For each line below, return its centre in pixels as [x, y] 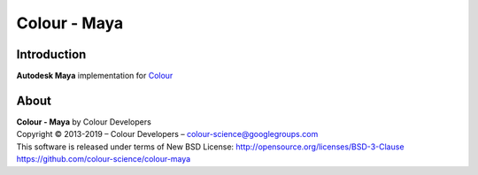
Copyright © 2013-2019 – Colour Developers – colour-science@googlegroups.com [167, 134]
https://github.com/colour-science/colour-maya [104, 159]
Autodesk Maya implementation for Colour [95, 76]
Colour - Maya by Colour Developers [84, 122]
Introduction [51, 54]
